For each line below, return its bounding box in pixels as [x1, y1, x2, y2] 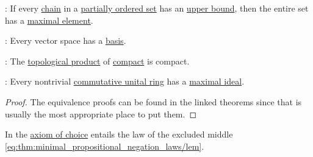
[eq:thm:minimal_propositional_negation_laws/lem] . [5, 139, 204, 152]
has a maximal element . [5, 13, 93, 26]
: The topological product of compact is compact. [5, 54, 190, 67]
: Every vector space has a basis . [5, 34, 126, 47]
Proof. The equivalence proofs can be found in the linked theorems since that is [5, 95, 302, 108]
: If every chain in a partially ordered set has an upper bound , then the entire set [5, 2, 309, 14]
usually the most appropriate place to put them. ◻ [5, 107, 197, 120]
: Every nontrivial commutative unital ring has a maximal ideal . [5, 75, 245, 88]
